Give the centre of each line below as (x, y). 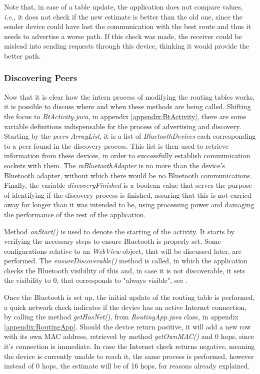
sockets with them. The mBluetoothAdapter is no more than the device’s (115, 165)
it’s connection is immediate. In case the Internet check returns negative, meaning (129, 346)
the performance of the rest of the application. (75, 214)
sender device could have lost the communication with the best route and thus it (127, 26)
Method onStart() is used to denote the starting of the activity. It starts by (119, 231)
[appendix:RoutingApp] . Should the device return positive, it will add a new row (127, 326)
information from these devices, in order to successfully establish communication (127, 155)
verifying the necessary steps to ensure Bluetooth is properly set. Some (112, 241)
